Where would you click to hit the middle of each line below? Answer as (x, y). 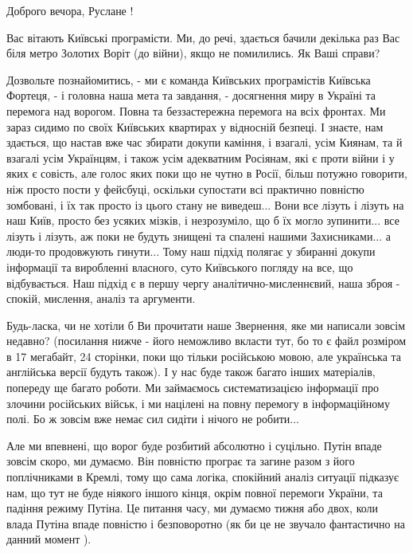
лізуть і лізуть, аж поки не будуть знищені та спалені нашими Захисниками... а (199, 235)
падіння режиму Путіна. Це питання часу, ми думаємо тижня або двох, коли (193, 508)
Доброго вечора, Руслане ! (70, 10)
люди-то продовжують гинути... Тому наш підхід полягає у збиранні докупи (191, 251)
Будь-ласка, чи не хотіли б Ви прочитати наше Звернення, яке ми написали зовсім (206, 325)
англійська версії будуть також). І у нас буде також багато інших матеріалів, (191, 372)
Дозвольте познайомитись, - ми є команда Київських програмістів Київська (189, 79)
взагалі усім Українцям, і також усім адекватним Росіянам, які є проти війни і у (201, 157)
